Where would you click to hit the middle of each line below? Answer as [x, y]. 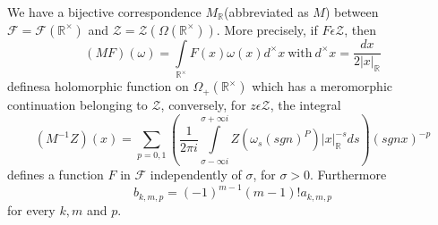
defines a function [56, 175]
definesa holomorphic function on [98, 86]
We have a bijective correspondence [104, 12]
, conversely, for [203, 104]
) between [352, 12]
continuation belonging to [77, 104]
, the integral [305, 104]
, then [361, 29]
